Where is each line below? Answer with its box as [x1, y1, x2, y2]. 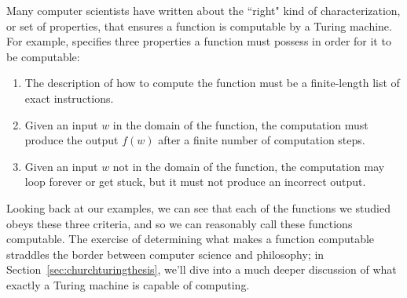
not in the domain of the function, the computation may [112, 158, 385, 174]
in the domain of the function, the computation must [112, 116, 368, 133]
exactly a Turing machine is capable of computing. [6, 276, 250, 293]
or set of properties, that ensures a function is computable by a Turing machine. [6, 17, 392, 34]
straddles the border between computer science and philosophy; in [6, 245, 324, 262]
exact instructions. [24, 89, 114, 106]
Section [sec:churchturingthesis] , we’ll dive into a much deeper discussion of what [6, 261, 397, 278]
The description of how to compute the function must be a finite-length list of [24, 74, 400, 91]
